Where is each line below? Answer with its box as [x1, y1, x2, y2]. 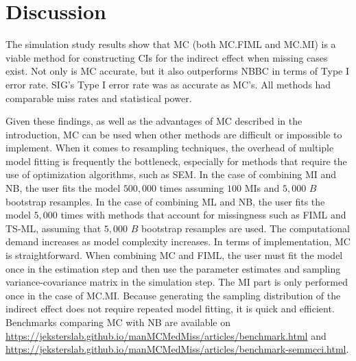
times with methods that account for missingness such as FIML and [60, 208, 346, 222]
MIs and [244, 181, 280, 195]
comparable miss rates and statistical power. [5, 90, 192, 105]
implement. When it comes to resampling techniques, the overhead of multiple [5, 140, 334, 155]
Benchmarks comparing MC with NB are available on [5, 315, 231, 329]
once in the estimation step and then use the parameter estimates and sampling [5, 261, 341, 275]
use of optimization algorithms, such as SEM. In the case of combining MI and [5, 167, 337, 182]
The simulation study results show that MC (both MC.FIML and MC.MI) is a [5, 37, 336, 51]
